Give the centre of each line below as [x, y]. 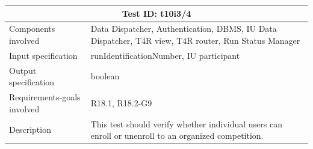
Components [32, 29]
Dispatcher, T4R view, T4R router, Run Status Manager [195, 40]
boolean [105, 76]
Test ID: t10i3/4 [156, 13]
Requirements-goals [45, 97]
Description [30, 129]
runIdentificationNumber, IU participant [165, 55]
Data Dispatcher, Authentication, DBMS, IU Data [184, 29]
